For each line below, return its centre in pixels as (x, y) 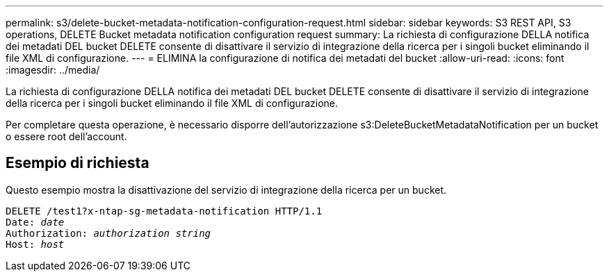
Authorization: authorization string (108, 233)
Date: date (35, 222)
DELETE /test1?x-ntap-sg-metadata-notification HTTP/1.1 (164, 211)
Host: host (35, 244)
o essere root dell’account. (66, 136)
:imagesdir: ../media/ (53, 70)
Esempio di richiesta (78, 163)
